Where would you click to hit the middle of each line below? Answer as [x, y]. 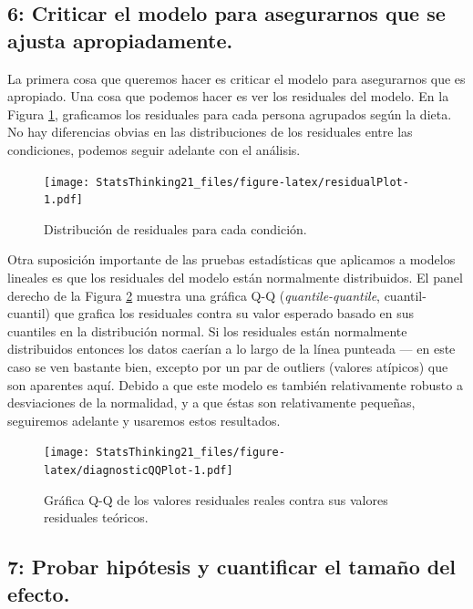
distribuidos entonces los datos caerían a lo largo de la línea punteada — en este [231, 349]
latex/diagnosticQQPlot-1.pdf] [139, 471]
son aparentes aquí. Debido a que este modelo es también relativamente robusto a [235, 384]
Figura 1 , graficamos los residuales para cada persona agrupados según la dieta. [230, 114]
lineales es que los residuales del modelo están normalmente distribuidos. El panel [235, 278]
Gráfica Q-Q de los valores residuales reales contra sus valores [216, 499]
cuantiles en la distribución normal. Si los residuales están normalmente [207, 330]
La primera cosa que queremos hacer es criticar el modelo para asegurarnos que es [236, 78]
